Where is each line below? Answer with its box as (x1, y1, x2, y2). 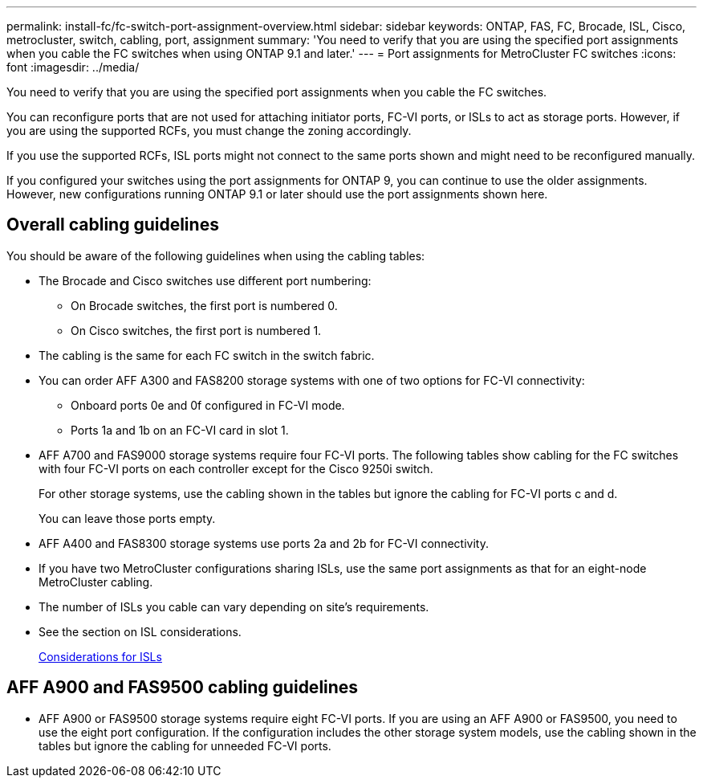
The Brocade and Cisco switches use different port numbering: (39, 273, 372, 288)
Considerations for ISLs (39, 649, 162, 664)
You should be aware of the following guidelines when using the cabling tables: (6, 248, 425, 263)
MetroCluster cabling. (39, 574, 153, 589)
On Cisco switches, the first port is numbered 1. (71, 323, 322, 337)
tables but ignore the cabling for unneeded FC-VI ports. (39, 738, 331, 753)
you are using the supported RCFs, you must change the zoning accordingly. (6, 124, 412, 137)
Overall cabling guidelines (6, 214, 219, 235)
